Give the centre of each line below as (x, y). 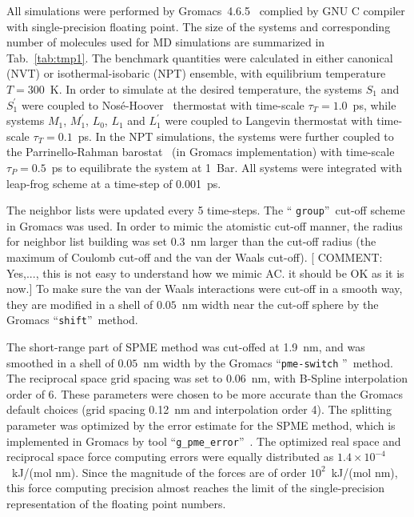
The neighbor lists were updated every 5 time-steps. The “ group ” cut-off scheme (206, 210)
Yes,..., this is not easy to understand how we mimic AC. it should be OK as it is (205, 273)
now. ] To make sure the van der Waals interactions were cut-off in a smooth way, (205, 289)
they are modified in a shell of (80, 304)
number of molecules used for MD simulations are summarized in (166, 42)
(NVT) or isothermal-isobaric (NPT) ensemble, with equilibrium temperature (196, 73)
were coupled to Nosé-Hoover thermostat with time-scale (163, 104)
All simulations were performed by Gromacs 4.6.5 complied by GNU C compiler (206, 10)
